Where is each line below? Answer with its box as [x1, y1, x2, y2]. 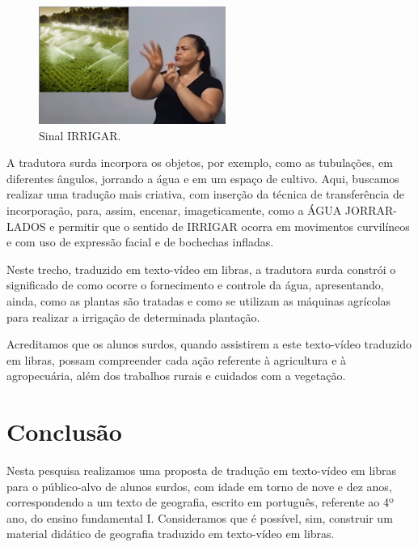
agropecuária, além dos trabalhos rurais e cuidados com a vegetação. [6, 367, 346, 384]
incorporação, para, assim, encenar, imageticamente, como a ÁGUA [6, 201, 342, 218]
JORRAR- [344, 201, 397, 218]
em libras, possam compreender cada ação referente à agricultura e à [6, 351, 347, 368]
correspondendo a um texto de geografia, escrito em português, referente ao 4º [6, 494, 394, 511]
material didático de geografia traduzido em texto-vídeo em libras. [6, 525, 335, 542]
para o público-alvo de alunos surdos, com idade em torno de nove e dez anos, [6, 477, 392, 494]
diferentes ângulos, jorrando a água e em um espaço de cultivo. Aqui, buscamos [6, 169, 399, 186]
